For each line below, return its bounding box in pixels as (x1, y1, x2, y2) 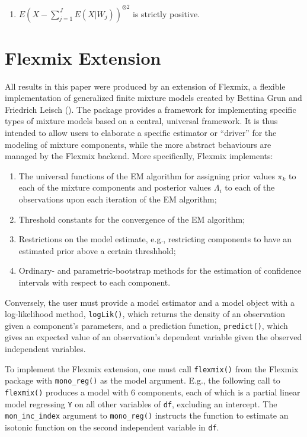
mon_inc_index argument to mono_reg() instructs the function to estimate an (5, 409, 289, 422)
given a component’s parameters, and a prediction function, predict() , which (5, 319, 288, 331)
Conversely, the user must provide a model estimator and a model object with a (5, 296, 295, 308)
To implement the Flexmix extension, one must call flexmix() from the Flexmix (5, 362, 299, 375)
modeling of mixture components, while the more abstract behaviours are (5, 138, 271, 150)
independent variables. (5, 343, 86, 355)
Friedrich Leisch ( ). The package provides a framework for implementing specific (5, 103, 296, 115)
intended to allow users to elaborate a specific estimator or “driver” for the (5, 126, 277, 138)
